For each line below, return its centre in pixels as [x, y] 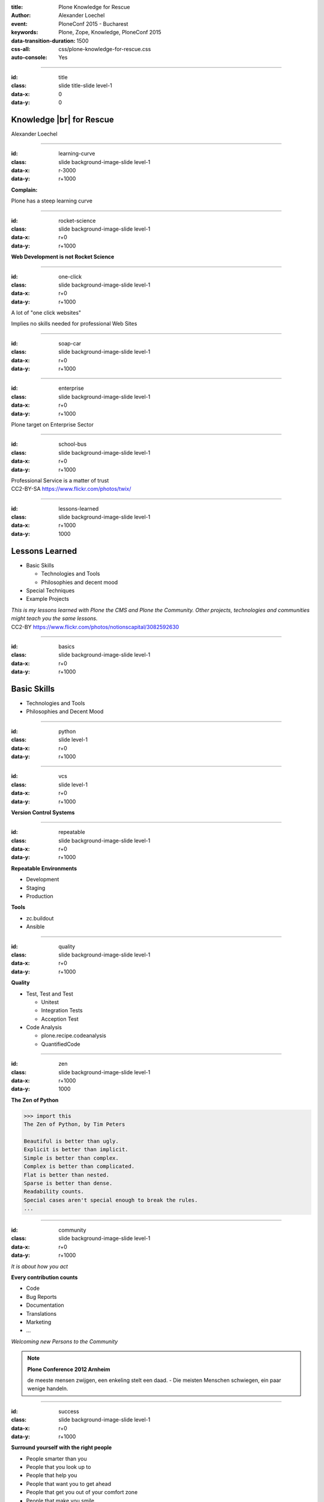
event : [19, 23]
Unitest [50, 1002]
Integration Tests [62, 1011]
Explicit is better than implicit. [76, 1150]
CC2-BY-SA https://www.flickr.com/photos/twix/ [71, 489]
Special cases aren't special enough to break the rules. [111, 1200]
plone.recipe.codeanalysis [73, 1036]
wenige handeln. [48, 1388]
